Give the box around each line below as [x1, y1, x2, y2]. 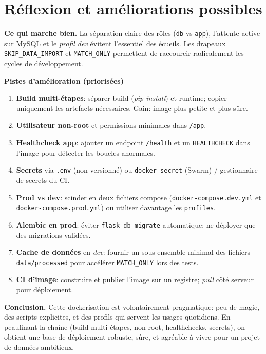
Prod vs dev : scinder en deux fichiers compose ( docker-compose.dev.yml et [16, 192, 261, 202]
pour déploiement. [16, 284, 73, 294]
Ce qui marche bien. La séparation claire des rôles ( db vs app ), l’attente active [4, 28, 260, 39]
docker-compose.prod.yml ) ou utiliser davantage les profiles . [16, 202, 216, 213]
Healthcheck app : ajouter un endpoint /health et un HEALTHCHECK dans [16, 137, 250, 148]
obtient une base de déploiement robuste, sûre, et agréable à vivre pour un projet [4, 331, 260, 342]
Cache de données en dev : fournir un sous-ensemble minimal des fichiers [16, 247, 251, 257]
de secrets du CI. [16, 174, 70, 185]
